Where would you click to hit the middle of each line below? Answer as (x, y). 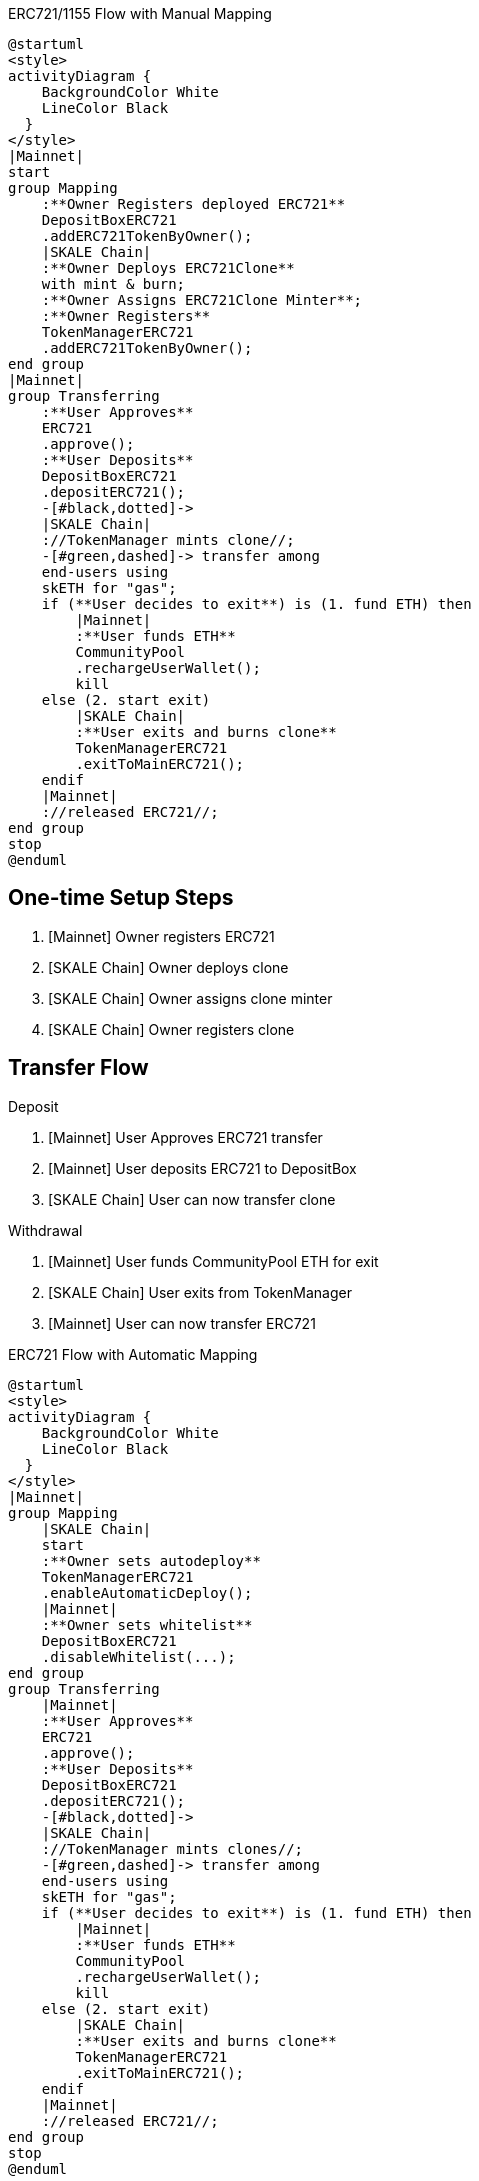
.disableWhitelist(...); (138, 1656)
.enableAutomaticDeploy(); (147, 1592)
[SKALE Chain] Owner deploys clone (168, 967)
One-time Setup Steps (121, 898)
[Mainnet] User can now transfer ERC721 (182, 1323)
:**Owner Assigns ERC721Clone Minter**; (202, 300)
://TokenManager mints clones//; (172, 1848)
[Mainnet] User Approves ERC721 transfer (185, 1137)
